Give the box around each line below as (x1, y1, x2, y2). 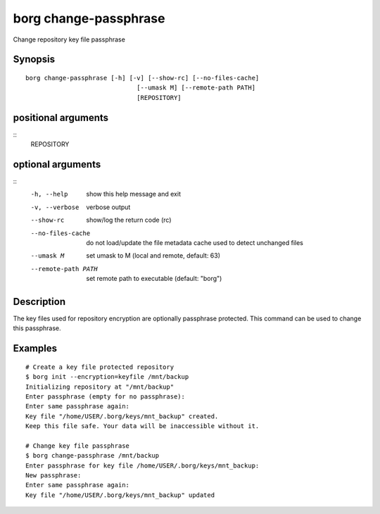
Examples (13, 342, 58, 355)
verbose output (86, 203, 131, 211)
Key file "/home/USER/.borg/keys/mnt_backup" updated (25, 491, 215, 499)
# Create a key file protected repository (25, 363, 175, 371)
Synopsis (13, 54, 56, 65)
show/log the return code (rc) (86, 215, 172, 225)
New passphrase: (25, 472, 82, 479)
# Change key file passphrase (25, 441, 130, 450)
